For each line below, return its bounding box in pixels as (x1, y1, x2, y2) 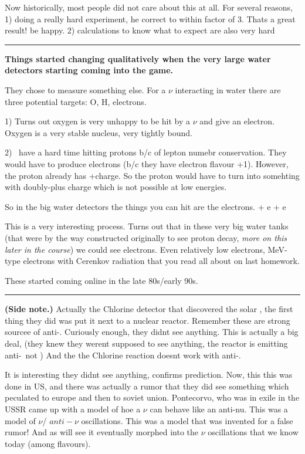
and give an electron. (199, 115, 274, 127)
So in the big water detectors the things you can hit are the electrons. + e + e (5, 200, 286, 212)
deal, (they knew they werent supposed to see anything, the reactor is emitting (5, 337, 288, 350)
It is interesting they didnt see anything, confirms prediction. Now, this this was (5, 368, 293, 381)
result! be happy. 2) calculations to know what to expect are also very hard (5, 24, 275, 36)
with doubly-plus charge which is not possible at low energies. (5, 181, 227, 193)
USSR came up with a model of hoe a (5, 403, 141, 415)
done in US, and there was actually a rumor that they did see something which (5, 380, 289, 392)
